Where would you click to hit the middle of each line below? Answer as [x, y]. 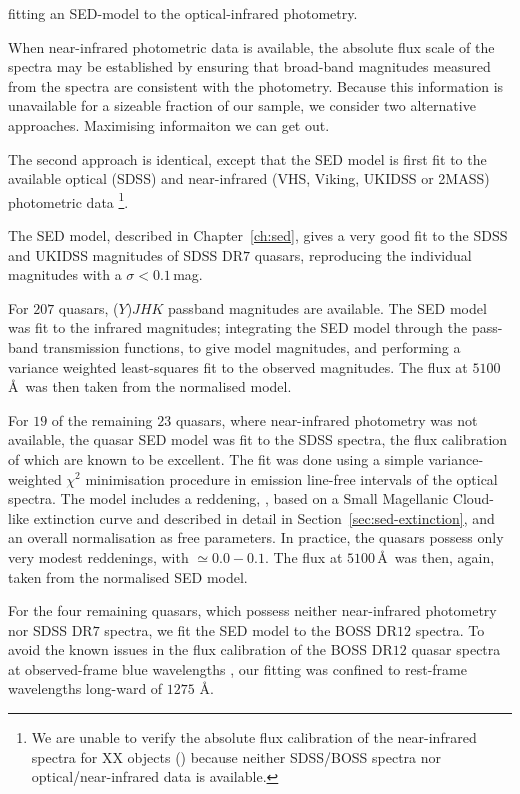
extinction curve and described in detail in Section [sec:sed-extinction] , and [264, 517]
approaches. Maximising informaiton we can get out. [169, 124]
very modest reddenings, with [98, 556]
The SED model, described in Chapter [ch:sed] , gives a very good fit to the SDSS [258, 235]
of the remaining [102, 419]
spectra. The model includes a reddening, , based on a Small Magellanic [228, 498]
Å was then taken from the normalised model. [150, 386]
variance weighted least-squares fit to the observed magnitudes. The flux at [238, 366]
